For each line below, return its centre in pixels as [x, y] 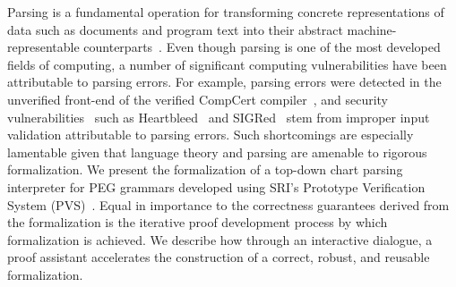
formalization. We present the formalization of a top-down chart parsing [205, 169]
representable [43, 47]
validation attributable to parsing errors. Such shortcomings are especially [211, 135]
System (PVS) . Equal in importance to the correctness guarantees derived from [228, 204]
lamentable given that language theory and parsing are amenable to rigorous [217, 152]
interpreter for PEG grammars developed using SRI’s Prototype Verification [216, 186]
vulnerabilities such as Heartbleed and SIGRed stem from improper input [219, 117]
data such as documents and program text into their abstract [175, 29]
